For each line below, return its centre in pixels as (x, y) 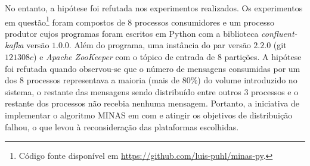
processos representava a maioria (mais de (103, 80)
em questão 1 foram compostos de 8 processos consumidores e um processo (139, 21)
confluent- (279, 33)
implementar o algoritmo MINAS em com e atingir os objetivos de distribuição (149, 115)
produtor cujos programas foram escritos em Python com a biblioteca (132, 33)
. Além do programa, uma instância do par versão (160, 45)
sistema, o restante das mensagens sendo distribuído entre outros (123, 91)
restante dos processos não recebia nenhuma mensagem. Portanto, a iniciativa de (152, 103)
